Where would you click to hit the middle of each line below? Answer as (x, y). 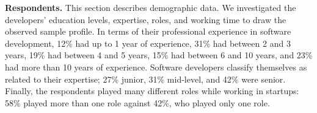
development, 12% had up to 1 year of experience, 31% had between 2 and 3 (148, 43)
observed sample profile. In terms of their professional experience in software (148, 31)
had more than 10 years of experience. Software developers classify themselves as (156, 67)
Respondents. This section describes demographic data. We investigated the (151, 7)
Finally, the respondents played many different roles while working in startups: (152, 91)
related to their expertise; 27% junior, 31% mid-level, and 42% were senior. (145, 79)
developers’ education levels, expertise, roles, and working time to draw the (146, 19)
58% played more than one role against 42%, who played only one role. (137, 102)
